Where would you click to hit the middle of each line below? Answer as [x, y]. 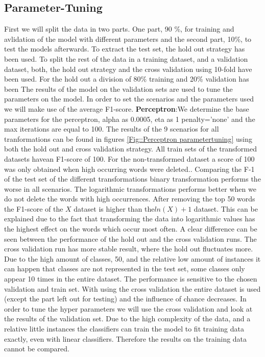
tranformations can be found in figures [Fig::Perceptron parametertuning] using [128, 138]
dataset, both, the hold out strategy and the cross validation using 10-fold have [128, 69]
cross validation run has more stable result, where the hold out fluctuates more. [129, 249]
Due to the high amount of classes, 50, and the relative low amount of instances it [132, 258]
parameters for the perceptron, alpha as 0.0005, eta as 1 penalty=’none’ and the [130, 119]
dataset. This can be [226, 208]
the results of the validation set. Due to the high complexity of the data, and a [127, 318]
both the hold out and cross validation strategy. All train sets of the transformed [130, 149]
